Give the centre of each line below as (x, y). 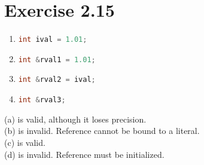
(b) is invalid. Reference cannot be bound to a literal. (102, 131)
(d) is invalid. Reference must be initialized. (84, 154)
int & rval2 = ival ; (57, 80)
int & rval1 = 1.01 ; (57, 59)
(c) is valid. (25, 142)
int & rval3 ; (42, 100)
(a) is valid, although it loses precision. (75, 119)
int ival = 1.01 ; (53, 40)
